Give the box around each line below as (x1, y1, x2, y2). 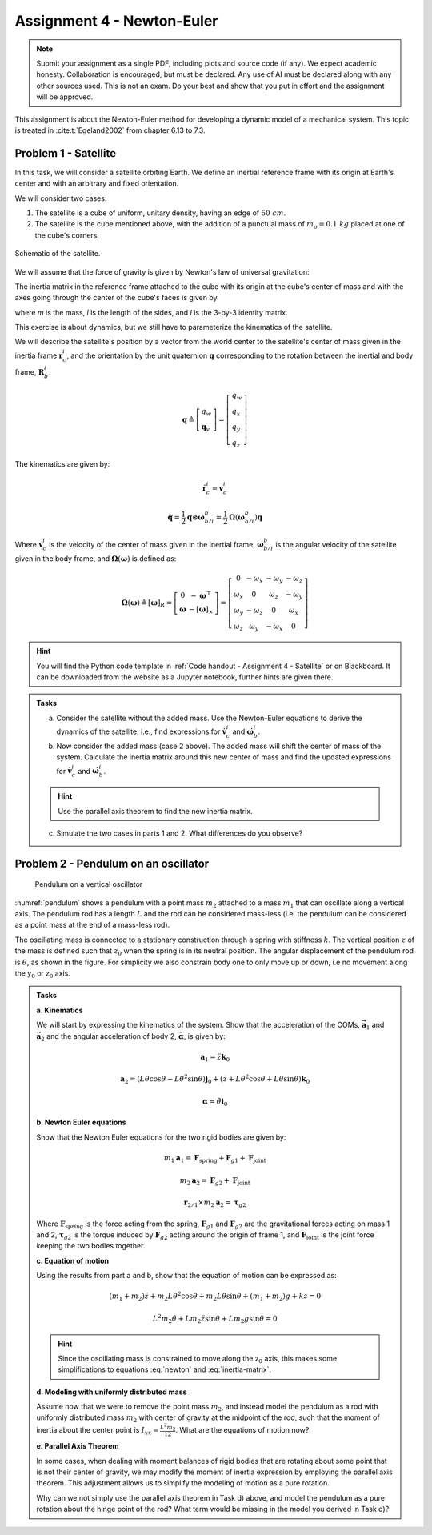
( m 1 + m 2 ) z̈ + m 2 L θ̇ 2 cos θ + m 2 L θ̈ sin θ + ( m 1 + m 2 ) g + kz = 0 (109, 1290, 322, 1303)
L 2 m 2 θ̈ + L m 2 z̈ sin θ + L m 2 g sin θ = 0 (152, 1313, 278, 1325)
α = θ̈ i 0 (202, 1096, 228, 1108)
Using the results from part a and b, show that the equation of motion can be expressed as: (36, 1271, 338, 1281)
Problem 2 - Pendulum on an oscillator (14, 856, 210, 870)
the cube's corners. (34, 230, 100, 240)
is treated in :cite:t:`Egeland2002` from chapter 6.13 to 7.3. (14, 125, 206, 135)
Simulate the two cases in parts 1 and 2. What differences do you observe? (56, 828, 303, 838)
